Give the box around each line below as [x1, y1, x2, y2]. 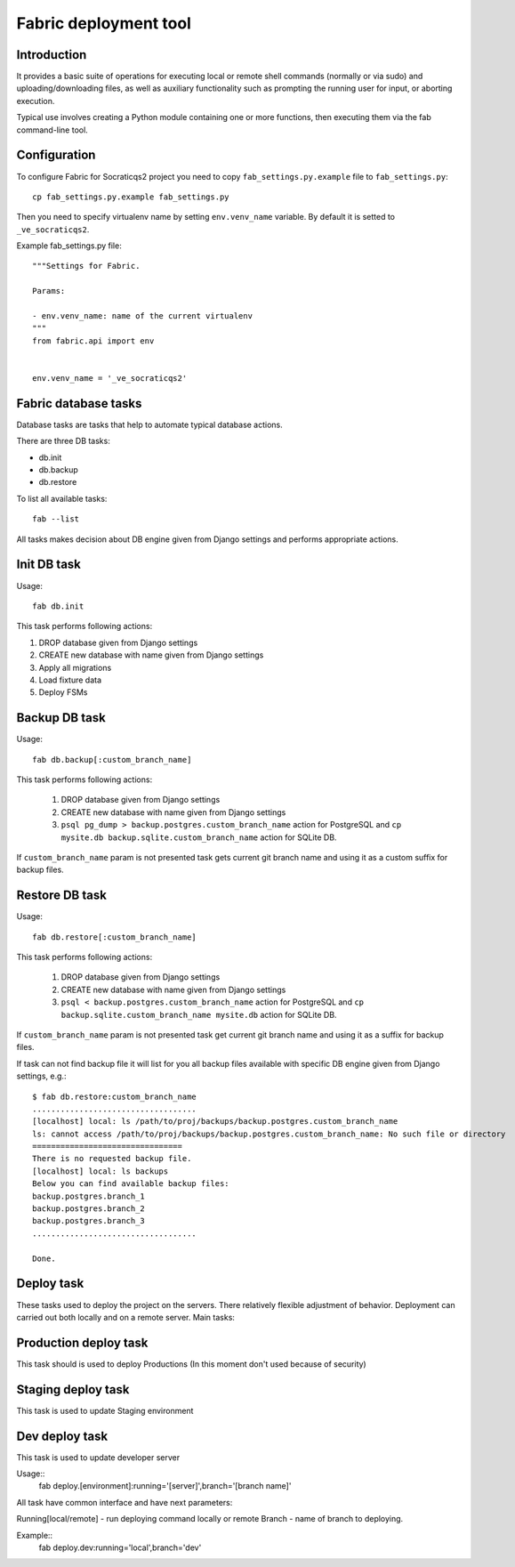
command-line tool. [16, 125, 88, 135]
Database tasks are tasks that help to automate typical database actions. [16, 419, 284, 430]
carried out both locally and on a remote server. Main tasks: [16, 1312, 236, 1322]
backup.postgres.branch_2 [32, 1204, 146, 1214]
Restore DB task [16, 888, 107, 903]
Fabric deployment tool [16, 13, 191, 33]
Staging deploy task [16, 1382, 130, 1397]
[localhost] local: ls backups [32, 1166, 169, 1176]
